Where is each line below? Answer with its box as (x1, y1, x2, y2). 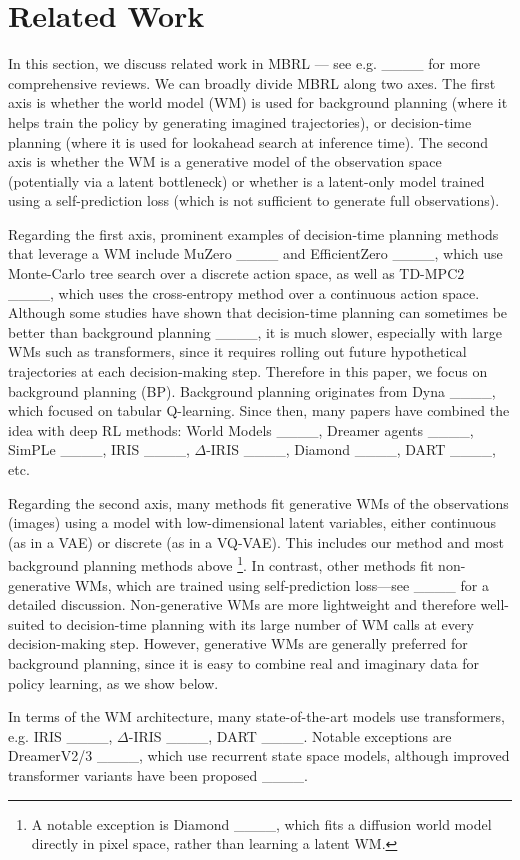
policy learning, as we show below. (8, 672, 219, 693)
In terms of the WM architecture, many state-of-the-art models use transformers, (8, 706, 505, 727)
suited (8, 613, 45, 634)
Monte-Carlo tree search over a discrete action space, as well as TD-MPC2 (8, 263, 465, 284)
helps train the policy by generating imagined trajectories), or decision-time (8, 111, 472, 132)
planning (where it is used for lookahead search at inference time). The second (8, 131, 488, 152)
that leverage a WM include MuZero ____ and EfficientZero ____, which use (8, 243, 503, 264)
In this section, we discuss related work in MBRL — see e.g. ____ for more (8, 53, 481, 74)
